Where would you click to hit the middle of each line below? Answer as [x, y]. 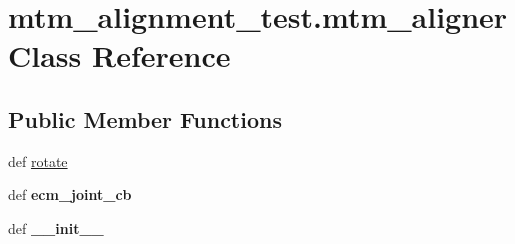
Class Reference [119, 55]
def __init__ [56, 227]
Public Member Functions [145, 118]
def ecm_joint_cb [70, 194]
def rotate [38, 160]
